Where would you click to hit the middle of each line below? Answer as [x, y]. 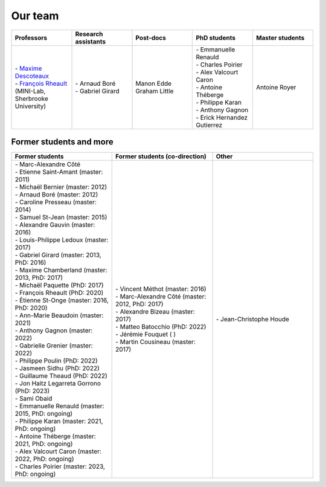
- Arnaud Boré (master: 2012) [56, 195]
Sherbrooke [31, 98]
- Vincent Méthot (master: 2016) [161, 289]
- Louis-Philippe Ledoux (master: [62, 240]
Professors [31, 37]
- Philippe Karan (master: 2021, [59, 421]
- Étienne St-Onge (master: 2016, [62, 300]
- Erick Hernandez [222, 117]
